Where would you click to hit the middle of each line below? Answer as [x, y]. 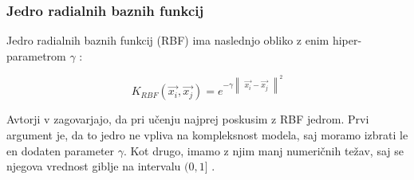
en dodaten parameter [61, 150]
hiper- [347, 40]
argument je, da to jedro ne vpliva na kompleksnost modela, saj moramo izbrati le [207, 135]
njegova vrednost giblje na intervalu [94, 166]
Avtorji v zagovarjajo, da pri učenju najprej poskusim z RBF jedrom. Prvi [188, 119]
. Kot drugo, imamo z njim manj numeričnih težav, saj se [263, 150]
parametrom [36, 55]
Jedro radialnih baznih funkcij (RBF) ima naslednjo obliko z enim [168, 40]
